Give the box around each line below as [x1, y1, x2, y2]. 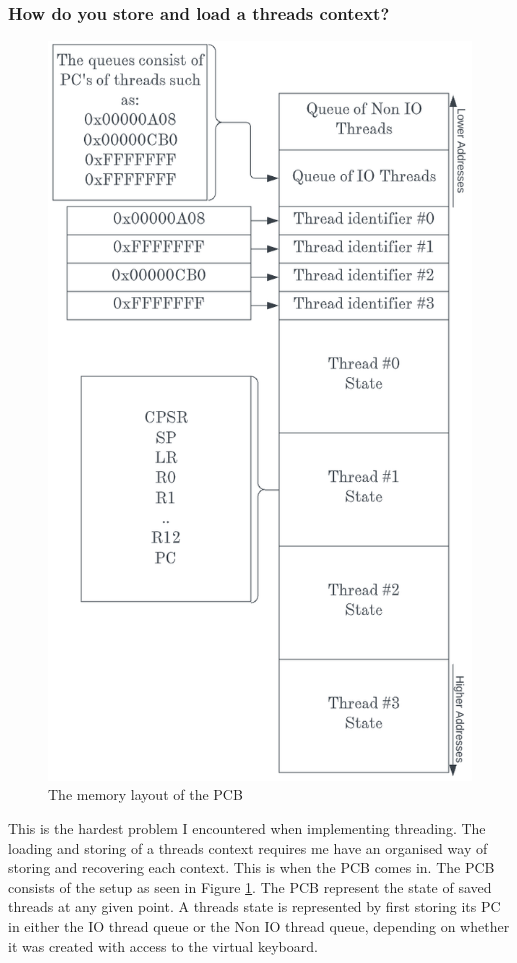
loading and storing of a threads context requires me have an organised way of [8, 837, 488, 858]
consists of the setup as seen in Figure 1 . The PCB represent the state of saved [8, 876, 492, 897]
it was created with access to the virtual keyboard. [8, 935, 318, 956]
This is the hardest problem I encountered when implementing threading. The [8, 818, 486, 839]
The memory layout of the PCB [48, 784, 243, 805]
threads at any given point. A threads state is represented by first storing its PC [8, 896, 501, 917]
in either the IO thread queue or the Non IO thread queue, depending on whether [8, 916, 510, 937]
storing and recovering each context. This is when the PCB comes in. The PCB [8, 857, 495, 878]
